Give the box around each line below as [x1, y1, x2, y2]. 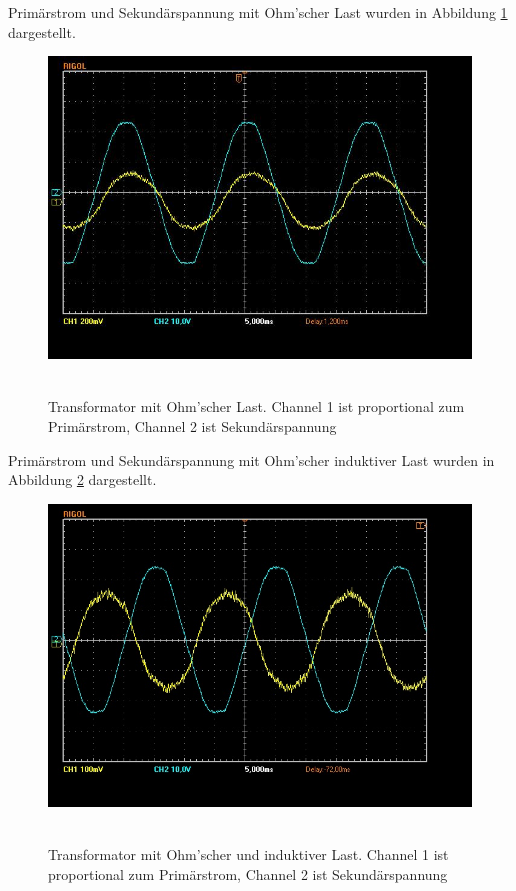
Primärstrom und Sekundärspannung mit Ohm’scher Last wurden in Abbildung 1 [8, 2, 508, 22]
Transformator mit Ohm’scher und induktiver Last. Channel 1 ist [48, 843, 449, 864]
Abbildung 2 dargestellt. [8, 469, 157, 490]
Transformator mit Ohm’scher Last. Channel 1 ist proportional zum [48, 396, 465, 417]
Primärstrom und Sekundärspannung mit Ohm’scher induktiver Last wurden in [8, 449, 495, 470]
